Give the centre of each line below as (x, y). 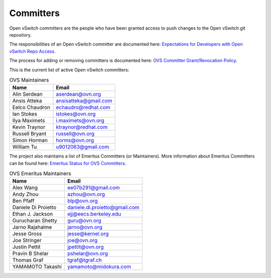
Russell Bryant (29, 134)
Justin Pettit (26, 247)
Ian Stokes (25, 114)
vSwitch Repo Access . (32, 51)
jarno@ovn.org (85, 227)
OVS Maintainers (29, 80)
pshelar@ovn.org (87, 253)
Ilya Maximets (29, 120)
